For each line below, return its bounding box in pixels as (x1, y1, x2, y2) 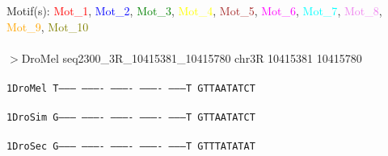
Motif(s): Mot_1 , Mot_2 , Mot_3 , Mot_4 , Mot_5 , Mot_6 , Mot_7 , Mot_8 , (6, 2, 382, 18)
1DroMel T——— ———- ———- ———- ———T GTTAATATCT (6, 82, 255, 94)
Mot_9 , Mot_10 (6, 18, 89, 35)
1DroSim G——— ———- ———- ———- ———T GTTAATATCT (6, 112, 255, 124)
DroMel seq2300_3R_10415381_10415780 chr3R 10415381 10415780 (21, 49, 362, 66)
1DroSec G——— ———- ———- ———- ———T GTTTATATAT (6, 141, 255, 153)
